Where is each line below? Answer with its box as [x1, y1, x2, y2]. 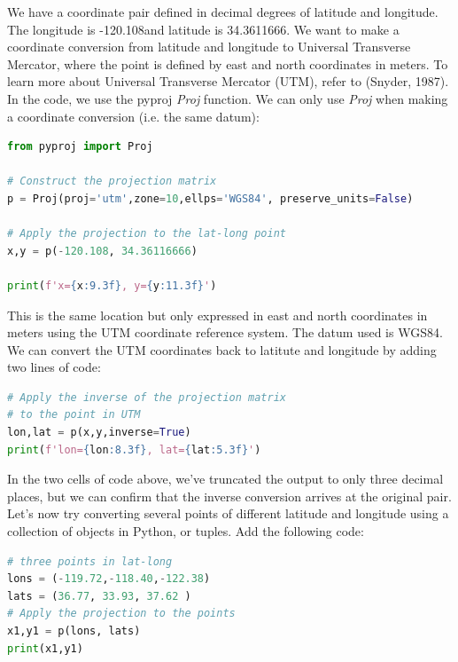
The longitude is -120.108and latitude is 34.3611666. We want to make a [7, 20, 400, 38]
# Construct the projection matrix [7, 175, 217, 188]
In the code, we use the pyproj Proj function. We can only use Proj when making [7, 89, 448, 107]
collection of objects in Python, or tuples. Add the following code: [7, 522, 364, 540]
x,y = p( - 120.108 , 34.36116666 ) [7, 244, 198, 257]
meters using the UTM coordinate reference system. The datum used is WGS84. [7, 323, 443, 342]
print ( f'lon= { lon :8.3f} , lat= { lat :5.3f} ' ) [7, 443, 261, 456]
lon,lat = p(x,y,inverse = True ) [7, 426, 191, 439]
